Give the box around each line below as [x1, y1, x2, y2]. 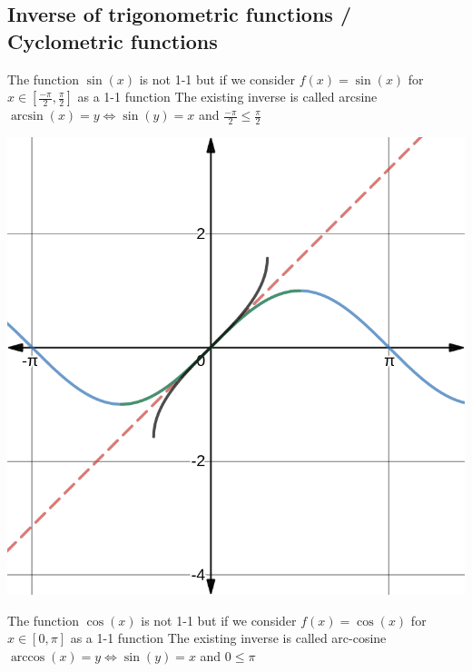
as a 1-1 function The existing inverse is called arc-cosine [70, 628, 387, 647]
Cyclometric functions [7, 26, 218, 54]
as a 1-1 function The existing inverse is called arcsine [77, 87, 378, 106]
